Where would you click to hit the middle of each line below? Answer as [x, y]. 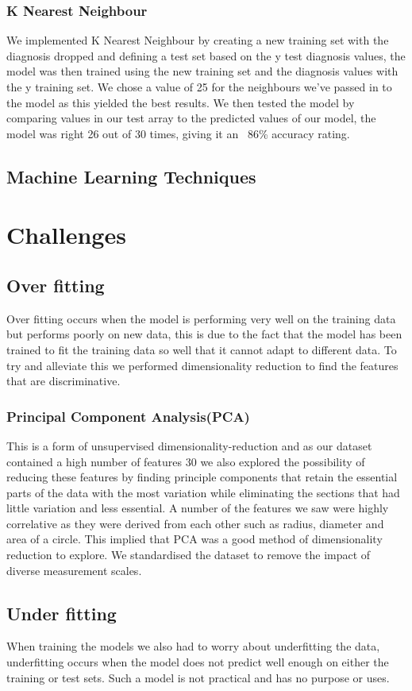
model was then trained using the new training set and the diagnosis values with [202, 71]
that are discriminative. [64, 381]
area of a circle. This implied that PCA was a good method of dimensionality [194, 539]
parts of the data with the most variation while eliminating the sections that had [203, 492]
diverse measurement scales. [74, 570]
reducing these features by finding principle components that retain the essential [202, 477]
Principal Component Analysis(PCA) [128, 416]
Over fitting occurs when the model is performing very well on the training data [201, 318]
